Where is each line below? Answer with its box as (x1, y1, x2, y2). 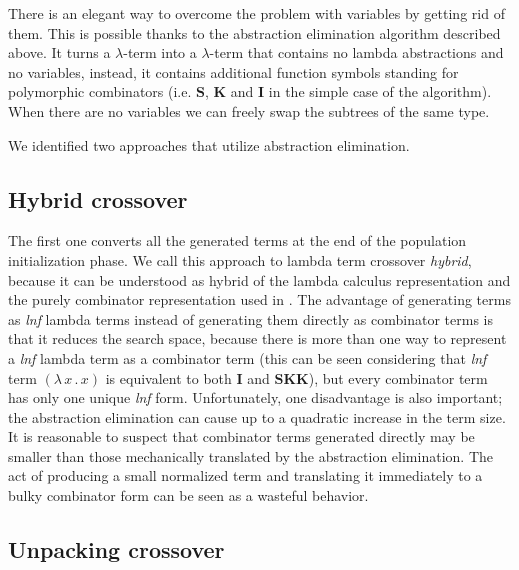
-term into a (123, 42, 197, 63)
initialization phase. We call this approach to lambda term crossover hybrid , (8, 249, 472, 270)
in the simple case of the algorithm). (268, 81, 492, 102)
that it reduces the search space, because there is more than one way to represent (8, 328, 507, 349)
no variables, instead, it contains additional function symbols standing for (8, 61, 459, 82)
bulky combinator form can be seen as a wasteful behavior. (8, 485, 369, 506)
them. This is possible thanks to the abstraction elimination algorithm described (8, 22, 501, 43)
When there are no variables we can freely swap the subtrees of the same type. (8, 100, 490, 121)
